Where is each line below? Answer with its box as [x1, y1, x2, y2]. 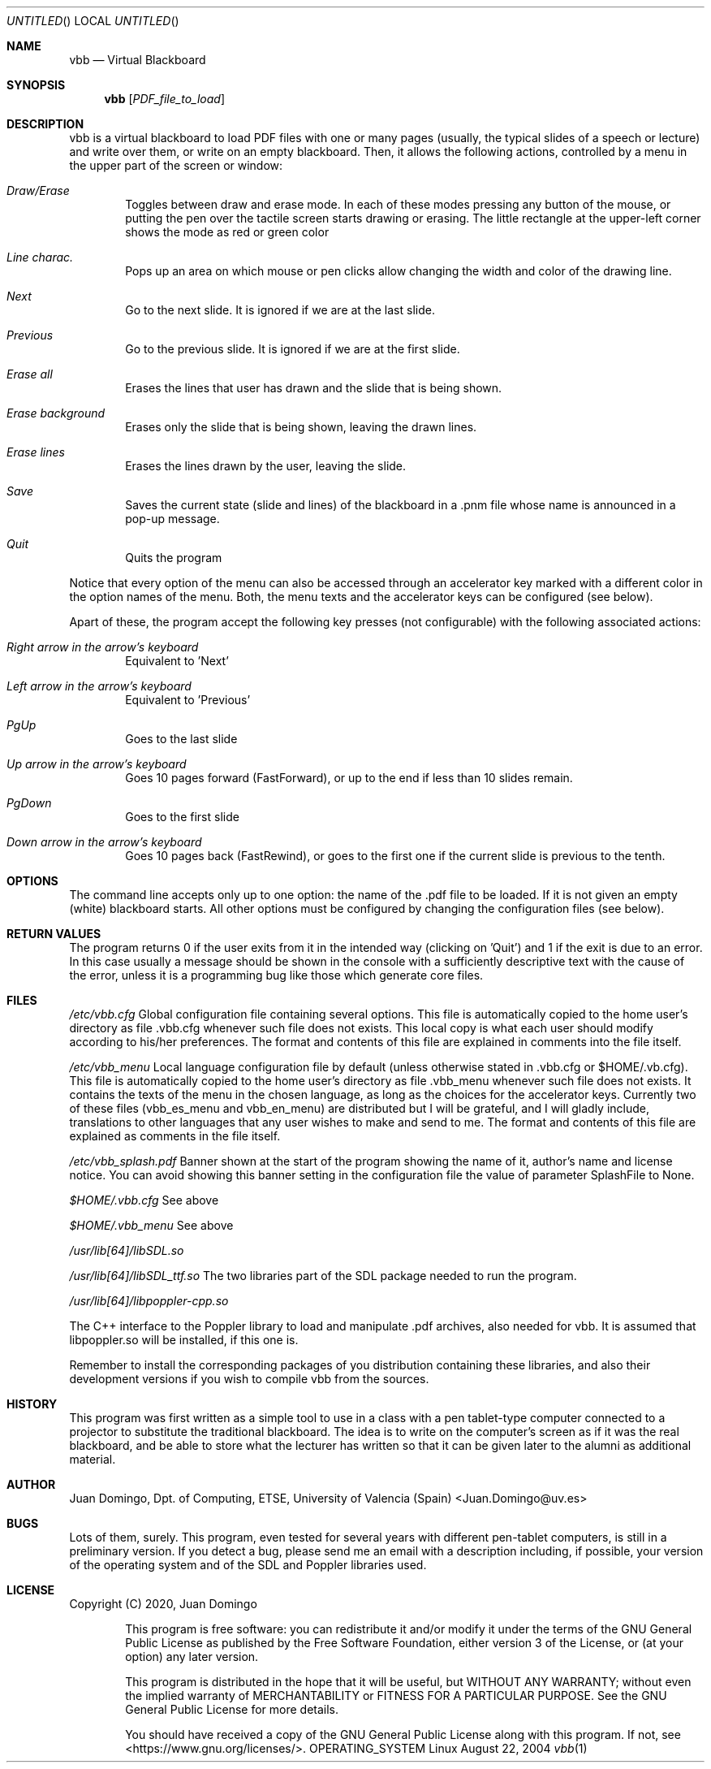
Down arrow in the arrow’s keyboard [6, 835, 202, 849]
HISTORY [6, 1397, 58, 1411]
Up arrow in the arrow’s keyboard [6, 757, 187, 771]
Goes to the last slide [125, 732, 238, 746]
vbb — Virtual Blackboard [69, 53, 206, 67]
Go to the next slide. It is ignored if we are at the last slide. [125, 303, 435, 317]
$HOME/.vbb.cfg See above [69, 1193, 219, 1207]
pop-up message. [125, 512, 220, 526]
